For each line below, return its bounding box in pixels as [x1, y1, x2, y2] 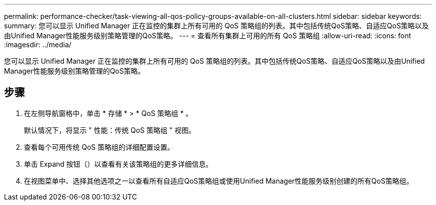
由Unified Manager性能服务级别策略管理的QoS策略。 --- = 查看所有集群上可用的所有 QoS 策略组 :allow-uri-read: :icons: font [4, 31, 411, 40]
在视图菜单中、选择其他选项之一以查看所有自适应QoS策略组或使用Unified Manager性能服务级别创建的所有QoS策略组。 [24, 176, 414, 185]
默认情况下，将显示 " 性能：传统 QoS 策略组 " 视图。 [24, 125, 196, 134]
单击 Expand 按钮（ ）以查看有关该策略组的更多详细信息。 [24, 159, 213, 168]
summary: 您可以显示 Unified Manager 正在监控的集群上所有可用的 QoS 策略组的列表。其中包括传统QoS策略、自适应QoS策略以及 [4, 21, 429, 30]
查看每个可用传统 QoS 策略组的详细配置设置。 [24, 142, 174, 151]
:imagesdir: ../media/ [4, 40, 72, 49]
